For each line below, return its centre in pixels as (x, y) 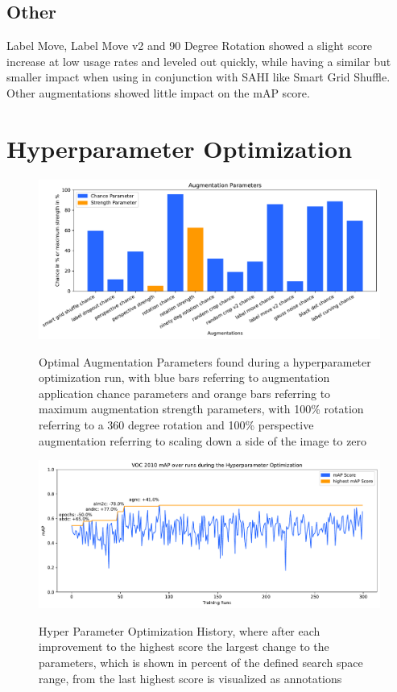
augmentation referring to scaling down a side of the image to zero (203, 440)
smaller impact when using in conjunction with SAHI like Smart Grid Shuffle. (198, 77)
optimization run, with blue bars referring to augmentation (184, 377)
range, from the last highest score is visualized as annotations (190, 678)
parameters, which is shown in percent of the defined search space (201, 662)
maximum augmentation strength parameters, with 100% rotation (201, 409)
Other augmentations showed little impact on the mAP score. (158, 92)
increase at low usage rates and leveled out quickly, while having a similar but (199, 61)
